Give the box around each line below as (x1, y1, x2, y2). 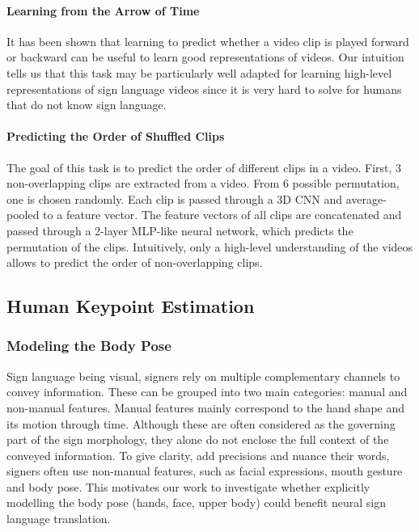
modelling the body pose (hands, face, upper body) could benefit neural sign (6, 494, 386, 511)
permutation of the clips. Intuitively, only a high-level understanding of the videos (6, 238, 413, 255)
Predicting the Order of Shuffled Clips (6, 128, 225, 145)
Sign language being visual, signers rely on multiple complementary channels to (6, 367, 400, 384)
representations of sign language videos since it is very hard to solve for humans (6, 80, 402, 97)
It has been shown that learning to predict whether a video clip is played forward (6, 32, 409, 49)
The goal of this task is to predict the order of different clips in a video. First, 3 (6, 158, 402, 175)
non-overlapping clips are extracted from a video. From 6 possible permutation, (6, 175, 400, 192)
